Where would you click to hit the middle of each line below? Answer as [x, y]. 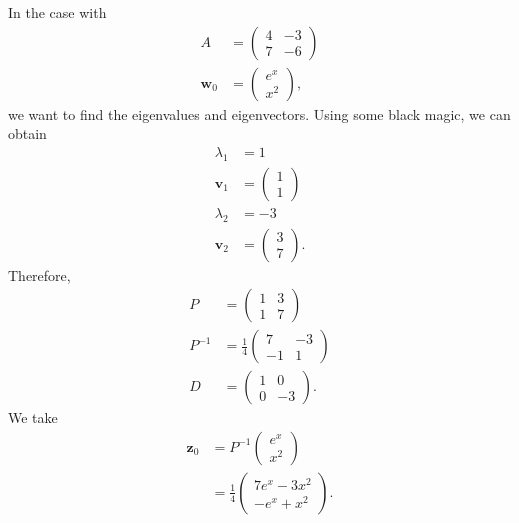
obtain [27, 133]
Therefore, [39, 274]
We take [33, 417]
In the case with [57, 12]
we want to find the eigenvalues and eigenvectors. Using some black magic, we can [259, 113]
